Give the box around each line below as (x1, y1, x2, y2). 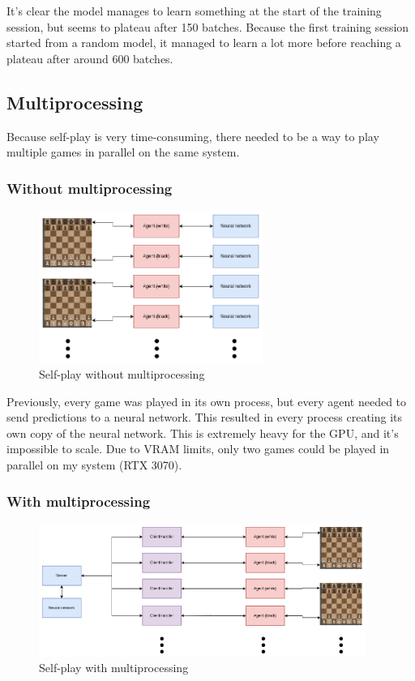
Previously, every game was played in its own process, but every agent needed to (6, 392, 407, 409)
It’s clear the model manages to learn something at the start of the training (6, 2, 382, 19)
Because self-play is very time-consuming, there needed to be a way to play (6, 127, 379, 144)
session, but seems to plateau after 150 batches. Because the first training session (6, 18, 409, 35)
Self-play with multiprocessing (39, 659, 189, 676)
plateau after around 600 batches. (6, 49, 173, 66)
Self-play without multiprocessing (39, 366, 205, 383)
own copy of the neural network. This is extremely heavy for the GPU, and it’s (6, 424, 399, 441)
